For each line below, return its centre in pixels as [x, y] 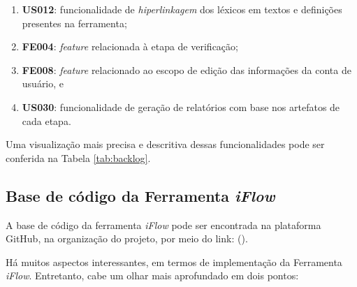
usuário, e [43, 83]
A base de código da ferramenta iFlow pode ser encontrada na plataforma [163, 225]
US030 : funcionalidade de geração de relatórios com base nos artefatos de [181, 106]
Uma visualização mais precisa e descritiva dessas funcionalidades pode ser [165, 144]
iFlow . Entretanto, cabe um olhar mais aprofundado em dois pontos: [152, 275]
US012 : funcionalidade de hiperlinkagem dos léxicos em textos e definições [182, 9]
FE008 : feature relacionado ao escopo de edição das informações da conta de [187, 69]
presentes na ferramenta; [74, 23]
